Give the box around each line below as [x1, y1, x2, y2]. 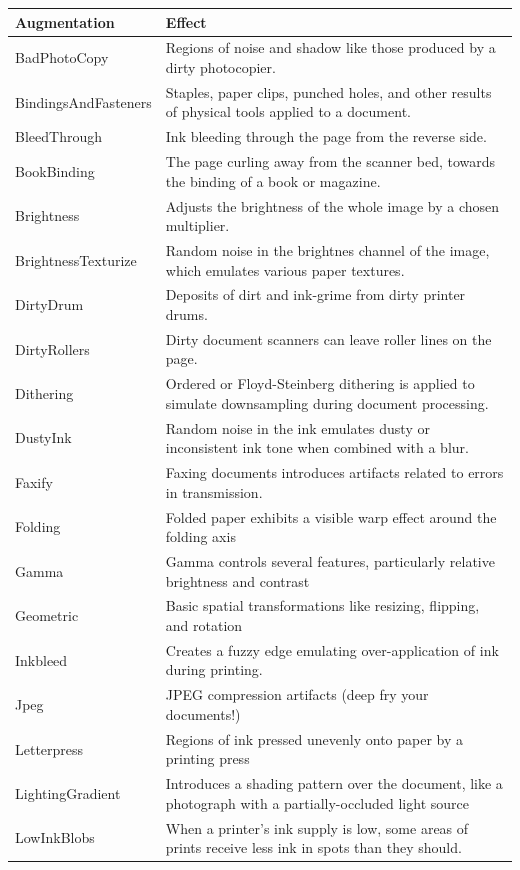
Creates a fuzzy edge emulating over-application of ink [165, 639, 499, 660]
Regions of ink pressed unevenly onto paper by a [165, 728, 464, 749]
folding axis [165, 526, 236, 547]
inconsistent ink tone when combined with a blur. [165, 437, 469, 458]
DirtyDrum [15, 294, 84, 315]
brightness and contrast [165, 570, 310, 591]
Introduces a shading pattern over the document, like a [165, 773, 503, 794]
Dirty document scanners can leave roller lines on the [165, 328, 492, 349]
